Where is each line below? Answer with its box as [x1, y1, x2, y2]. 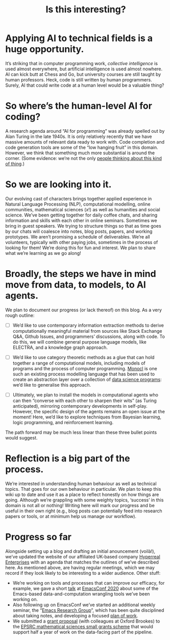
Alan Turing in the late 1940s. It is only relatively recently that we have [5, 133, 152, 139]
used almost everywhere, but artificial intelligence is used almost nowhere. [5, 66, 163, 72]
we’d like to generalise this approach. [12, 382, 91, 388]
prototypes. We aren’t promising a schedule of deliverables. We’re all [5, 233, 150, 239]
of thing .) [5, 161, 25, 167]
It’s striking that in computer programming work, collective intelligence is [5, 60, 158, 66]
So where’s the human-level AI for [5, 100, 152, 112]
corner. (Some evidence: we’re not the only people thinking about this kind [5, 155, 162, 161]
